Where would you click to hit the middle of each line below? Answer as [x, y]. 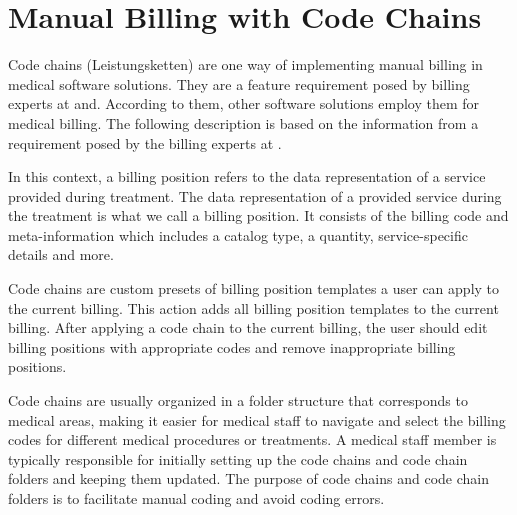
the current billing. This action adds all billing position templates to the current [253, 307]
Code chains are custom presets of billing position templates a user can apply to [254, 288]
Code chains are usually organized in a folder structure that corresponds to [238, 400]
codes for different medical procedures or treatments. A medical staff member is [252, 439]
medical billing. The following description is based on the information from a [243, 122]
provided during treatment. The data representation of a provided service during [255, 195]
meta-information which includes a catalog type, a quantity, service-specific [238, 234]
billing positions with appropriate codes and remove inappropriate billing [232, 346]
